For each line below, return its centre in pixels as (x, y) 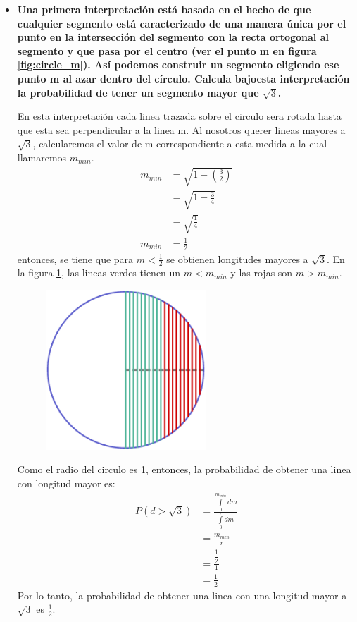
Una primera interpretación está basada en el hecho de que (164, 9)
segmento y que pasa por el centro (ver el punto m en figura (167, 50)
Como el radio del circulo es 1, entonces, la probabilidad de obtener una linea (184, 469)
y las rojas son (262, 273)
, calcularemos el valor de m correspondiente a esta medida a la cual (180, 144)
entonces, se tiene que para (75, 258)
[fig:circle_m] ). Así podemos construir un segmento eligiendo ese (178, 65)
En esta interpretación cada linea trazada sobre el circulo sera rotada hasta (179, 116)
